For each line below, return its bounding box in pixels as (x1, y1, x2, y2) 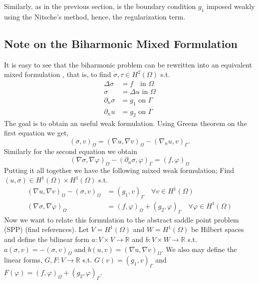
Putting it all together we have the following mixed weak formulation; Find (4, 164, 234, 175)
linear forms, (4, 254, 42, 265)
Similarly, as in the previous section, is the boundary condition (4, 1, 196, 11)
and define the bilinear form (4, 233, 89, 244)
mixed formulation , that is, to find (4, 69, 111, 79)
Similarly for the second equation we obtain (4, 146, 137, 156)
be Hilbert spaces (191, 224, 244, 234)
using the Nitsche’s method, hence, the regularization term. (4, 11, 186, 21)
